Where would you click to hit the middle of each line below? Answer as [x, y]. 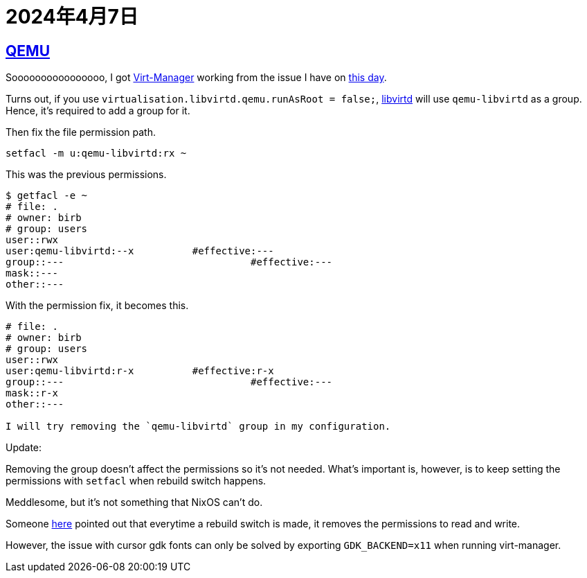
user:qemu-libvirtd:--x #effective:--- [140, 251]
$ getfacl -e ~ [47, 196]
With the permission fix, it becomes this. [97, 306]
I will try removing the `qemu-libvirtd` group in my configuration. [198, 427]
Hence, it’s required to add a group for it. [98, 111]
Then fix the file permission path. [81, 132]
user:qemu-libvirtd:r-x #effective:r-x [140, 371]
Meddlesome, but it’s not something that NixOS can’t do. [134, 502]
